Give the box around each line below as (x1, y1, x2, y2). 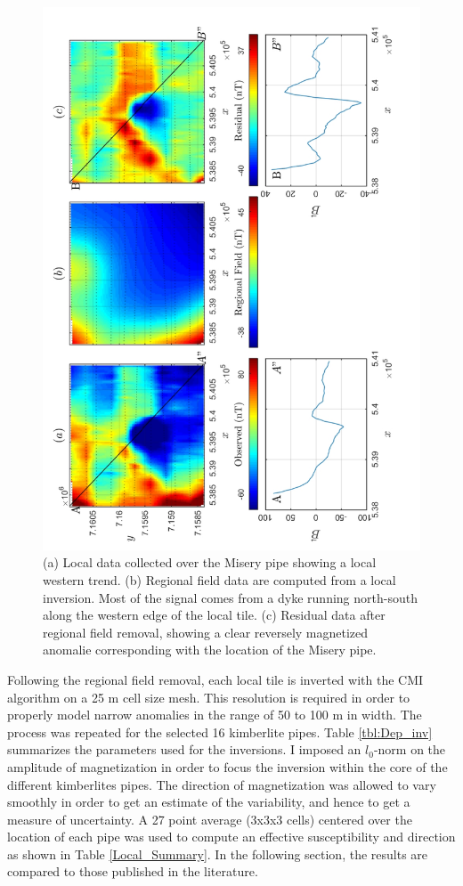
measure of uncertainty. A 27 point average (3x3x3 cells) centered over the (7, 809, 412, 828)
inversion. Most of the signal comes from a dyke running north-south (43, 588, 418, 606)
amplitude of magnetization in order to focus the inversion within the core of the (7, 757, 448, 776)
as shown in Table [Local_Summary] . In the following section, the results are (7, 844, 428, 863)
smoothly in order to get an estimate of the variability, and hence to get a (7, 793, 410, 811)
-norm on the (373, 740, 446, 759)
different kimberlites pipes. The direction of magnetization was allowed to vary (7, 775, 436, 793)
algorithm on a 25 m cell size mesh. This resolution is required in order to (7, 687, 410, 706)
